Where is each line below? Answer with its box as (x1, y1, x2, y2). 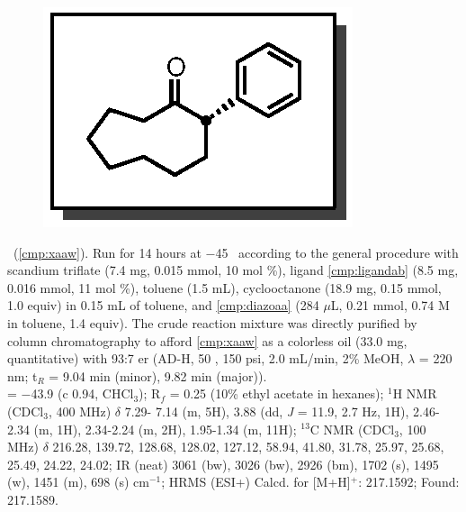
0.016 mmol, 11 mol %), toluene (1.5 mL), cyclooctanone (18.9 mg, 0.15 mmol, (7, 278, 442, 297)
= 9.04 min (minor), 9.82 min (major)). (49, 366, 267, 385)
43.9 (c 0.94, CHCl (31, 384, 134, 403)
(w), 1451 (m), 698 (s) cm (7, 472, 149, 491)
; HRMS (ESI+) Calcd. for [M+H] (161, 472, 351, 491)
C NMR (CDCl (309, 419, 395, 438)
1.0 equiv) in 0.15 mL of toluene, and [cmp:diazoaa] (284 (7, 296, 319, 315)
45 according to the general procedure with (215, 242, 459, 261)
